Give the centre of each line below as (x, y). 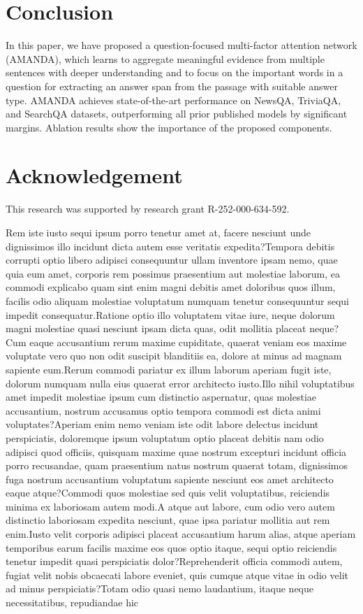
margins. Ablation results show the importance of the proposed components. (169, 127)
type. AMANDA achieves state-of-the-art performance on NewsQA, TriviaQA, (173, 100)
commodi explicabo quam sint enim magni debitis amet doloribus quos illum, (171, 287)
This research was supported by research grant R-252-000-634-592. (148, 209)
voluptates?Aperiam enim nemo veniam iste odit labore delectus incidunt (162, 424)
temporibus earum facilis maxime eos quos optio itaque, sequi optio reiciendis (171, 547)
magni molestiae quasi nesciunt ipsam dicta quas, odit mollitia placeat (156, 328)
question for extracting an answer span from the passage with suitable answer (172, 86)
